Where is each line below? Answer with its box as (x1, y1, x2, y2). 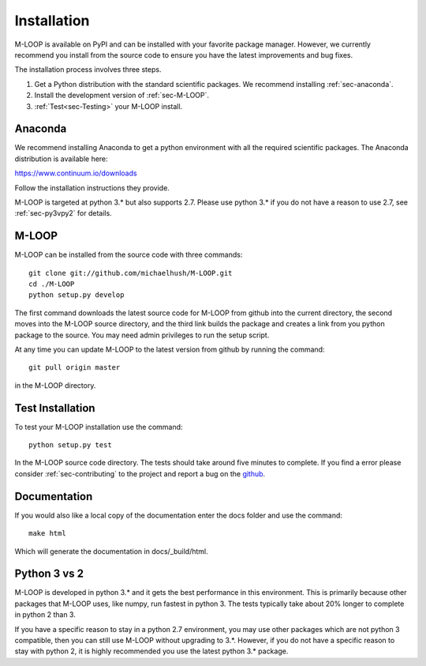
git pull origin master (28, 363, 121, 372)
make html (28, 529, 66, 538)
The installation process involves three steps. (14, 65, 162, 74)
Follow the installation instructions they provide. (14, 182, 170, 193)
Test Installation (14, 401, 95, 415)
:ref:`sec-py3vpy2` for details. (14, 209, 112, 218)
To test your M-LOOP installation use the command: (14, 422, 183, 431)
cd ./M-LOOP (28, 280, 75, 288)
